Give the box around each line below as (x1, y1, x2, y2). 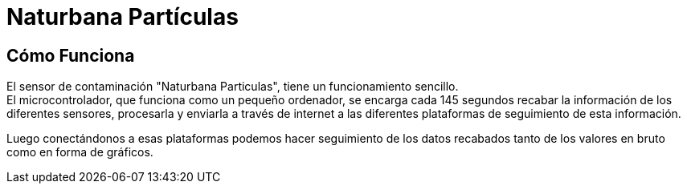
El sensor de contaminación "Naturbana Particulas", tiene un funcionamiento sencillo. (6, 79, 459, 94)
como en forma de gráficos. (6, 145, 153, 160)
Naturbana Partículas (6, 3, 239, 30)
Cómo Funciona (6, 45, 135, 66)
